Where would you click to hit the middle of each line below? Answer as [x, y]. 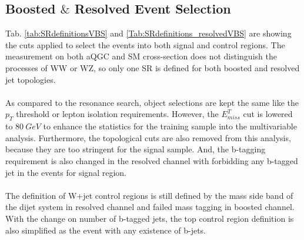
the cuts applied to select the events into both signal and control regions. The [145, 44]
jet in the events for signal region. [66, 172]
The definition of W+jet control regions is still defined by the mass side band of [149, 195]
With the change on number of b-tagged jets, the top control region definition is [150, 218]
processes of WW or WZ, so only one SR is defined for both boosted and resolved [153, 67]
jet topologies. [31, 79]
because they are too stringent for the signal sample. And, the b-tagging [136, 149]
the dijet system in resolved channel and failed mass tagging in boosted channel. [150, 207]
